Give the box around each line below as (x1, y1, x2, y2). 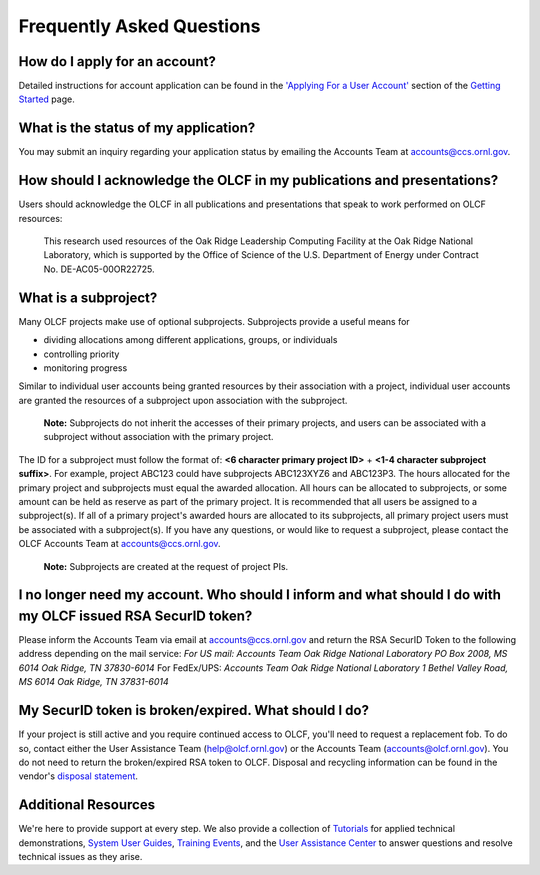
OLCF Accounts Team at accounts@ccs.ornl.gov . (18, 538, 221, 550)
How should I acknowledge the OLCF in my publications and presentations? (18, 172, 499, 189)
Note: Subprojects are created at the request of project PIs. (43, 560, 289, 572)
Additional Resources (18, 796, 155, 814)
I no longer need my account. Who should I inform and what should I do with (18, 586, 502, 604)
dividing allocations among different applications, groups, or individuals (43, 334, 338, 346)
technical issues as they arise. (18, 851, 143, 863)
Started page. (18, 93, 75, 105)
